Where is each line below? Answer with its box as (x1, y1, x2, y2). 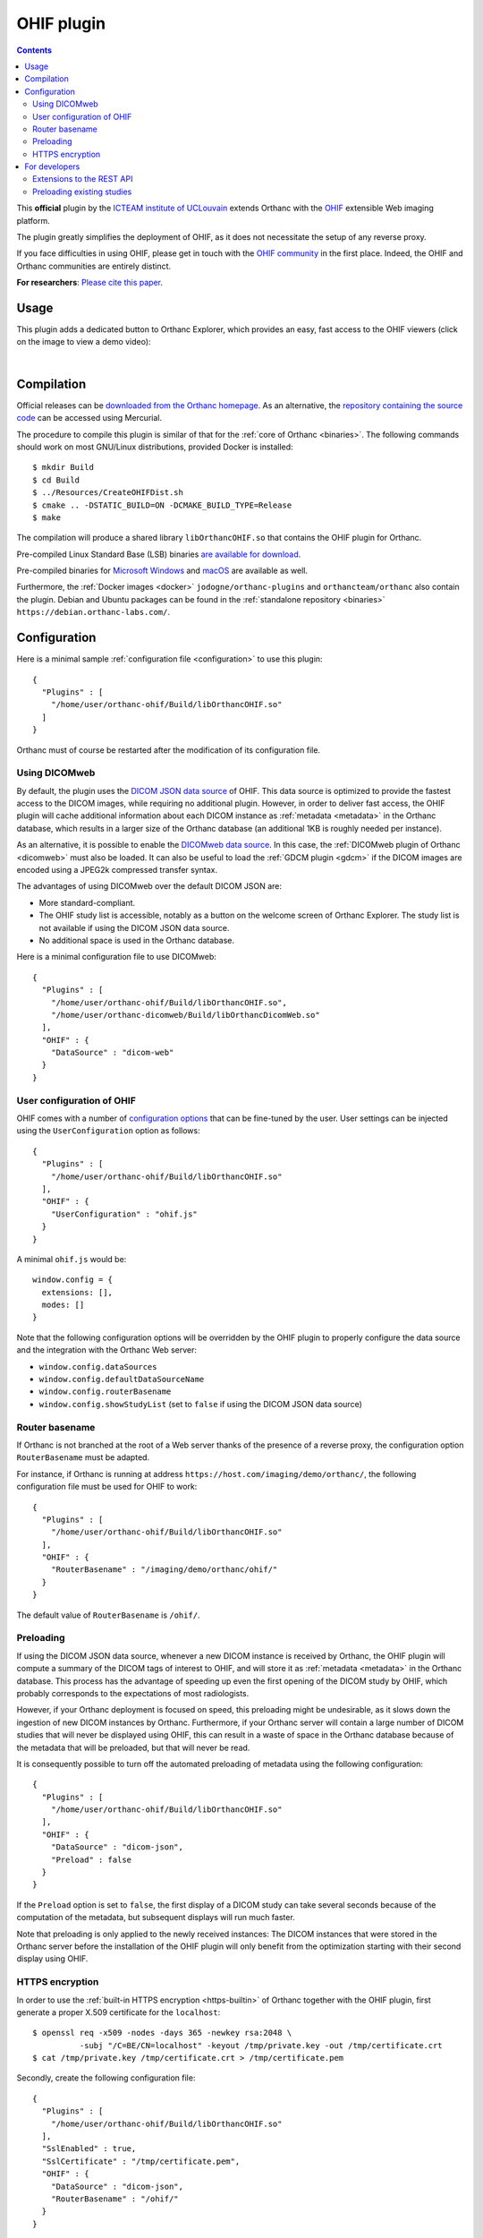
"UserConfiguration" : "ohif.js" (50, 1209, 199, 1219)
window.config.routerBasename (38, 1387, 172, 1397)
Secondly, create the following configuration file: (16, 2072, 196, 2083)
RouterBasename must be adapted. (16, 1452, 150, 1463)
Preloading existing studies (32, 186, 132, 197)
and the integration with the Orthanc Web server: (16, 1345, 197, 1355)
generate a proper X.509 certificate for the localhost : (16, 2006, 221, 2018)
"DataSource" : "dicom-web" (50, 1047, 174, 1058)
